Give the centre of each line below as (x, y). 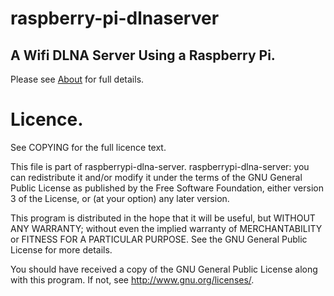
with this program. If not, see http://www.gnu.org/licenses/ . (132, 279)
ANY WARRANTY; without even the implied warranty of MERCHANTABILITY (166, 228)
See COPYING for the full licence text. (88, 147)
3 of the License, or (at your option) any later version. (120, 198)
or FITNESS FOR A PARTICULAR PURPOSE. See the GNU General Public (159, 239)
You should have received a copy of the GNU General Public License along (164, 269)
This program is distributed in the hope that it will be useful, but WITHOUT (163, 218)
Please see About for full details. (77, 79)
